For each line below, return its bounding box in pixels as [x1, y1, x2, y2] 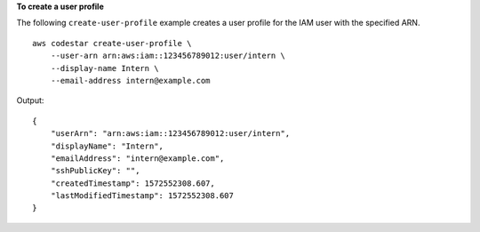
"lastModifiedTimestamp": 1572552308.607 [50, 191, 235, 201]
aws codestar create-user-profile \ [32, 38, 192, 48]
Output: [16, 95, 44, 106]
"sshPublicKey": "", [50, 165, 140, 176]
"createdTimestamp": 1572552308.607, [50, 178, 215, 188]
